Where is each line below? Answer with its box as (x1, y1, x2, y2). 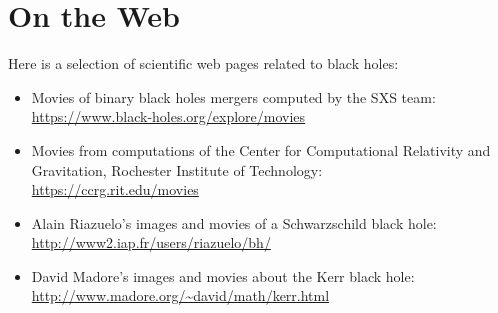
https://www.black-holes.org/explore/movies (31, 106, 306, 127)
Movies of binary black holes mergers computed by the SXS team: (31, 86, 436, 107)
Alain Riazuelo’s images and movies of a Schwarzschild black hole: (31, 212, 437, 233)
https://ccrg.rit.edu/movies (31, 179, 199, 200)
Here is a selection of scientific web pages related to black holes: (8, 53, 399, 74)
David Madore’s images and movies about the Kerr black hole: (31, 265, 415, 286)
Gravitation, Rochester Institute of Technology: (31, 159, 323, 180)
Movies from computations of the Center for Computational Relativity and (31, 139, 491, 160)
